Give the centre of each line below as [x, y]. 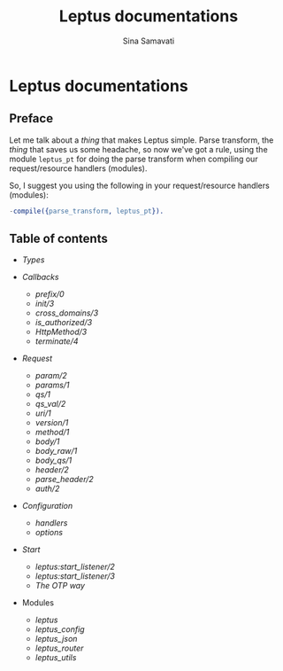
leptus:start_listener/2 [75, 567]
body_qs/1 [54, 460]
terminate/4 [57, 341]
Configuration [47, 506]
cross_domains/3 [67, 313]
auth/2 [47, 488]
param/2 [51, 376]
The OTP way [60, 586]
